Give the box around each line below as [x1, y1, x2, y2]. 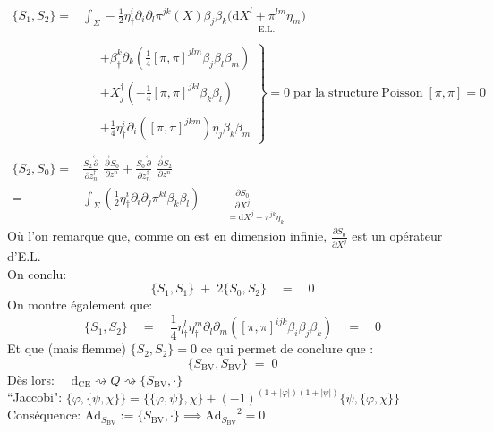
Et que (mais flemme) [7, 339, 126, 358]
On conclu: [7, 264, 67, 283]
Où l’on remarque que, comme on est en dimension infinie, [7, 226, 327, 245]
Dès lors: [7, 369, 55, 388]
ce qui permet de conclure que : [200, 339, 374, 358]
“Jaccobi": [7, 387, 63, 406]
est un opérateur [352, 226, 443, 245]
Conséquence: [7, 405, 81, 424]
